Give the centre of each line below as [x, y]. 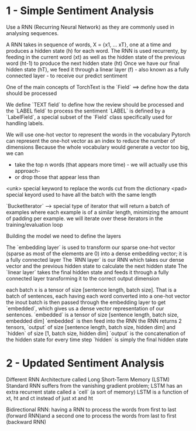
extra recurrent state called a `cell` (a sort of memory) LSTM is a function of [97, 392]
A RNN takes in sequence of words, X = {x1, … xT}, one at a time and [89, 45]
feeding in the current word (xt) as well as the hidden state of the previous [96, 57]
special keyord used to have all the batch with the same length [81, 194]
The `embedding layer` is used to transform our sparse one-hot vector [91, 247]
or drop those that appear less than [57, 177]
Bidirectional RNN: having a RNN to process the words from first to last [91, 409]
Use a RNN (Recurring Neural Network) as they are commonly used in [90, 27]
